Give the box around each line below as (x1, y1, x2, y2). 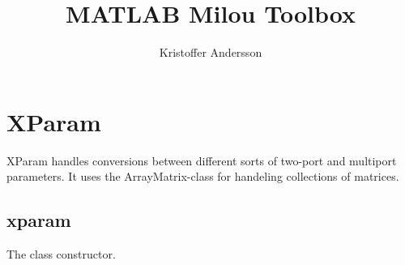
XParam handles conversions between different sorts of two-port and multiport (6, 152, 397, 169)
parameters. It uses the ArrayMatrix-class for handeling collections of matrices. (6, 168, 399, 185)
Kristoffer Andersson (159, 44, 262, 61)
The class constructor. (6, 246, 116, 263)
